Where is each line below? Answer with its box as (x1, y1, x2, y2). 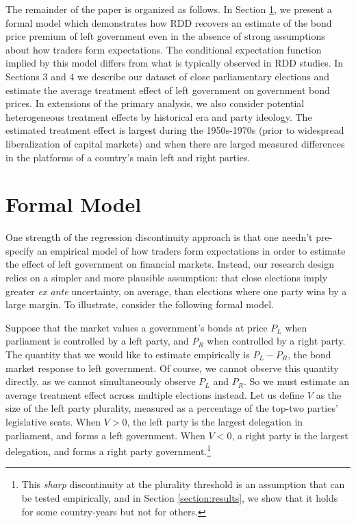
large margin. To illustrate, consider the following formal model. (5, 297, 274, 312)
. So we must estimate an (243, 374, 350, 388)
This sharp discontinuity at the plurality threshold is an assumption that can (21, 477, 345, 491)
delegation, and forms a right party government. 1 (5, 442, 212, 458)
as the (316, 387, 342, 402)
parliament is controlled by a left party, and (5, 334, 189, 348)
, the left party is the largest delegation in (127, 414, 303, 428)
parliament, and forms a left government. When (5, 428, 205, 442)
